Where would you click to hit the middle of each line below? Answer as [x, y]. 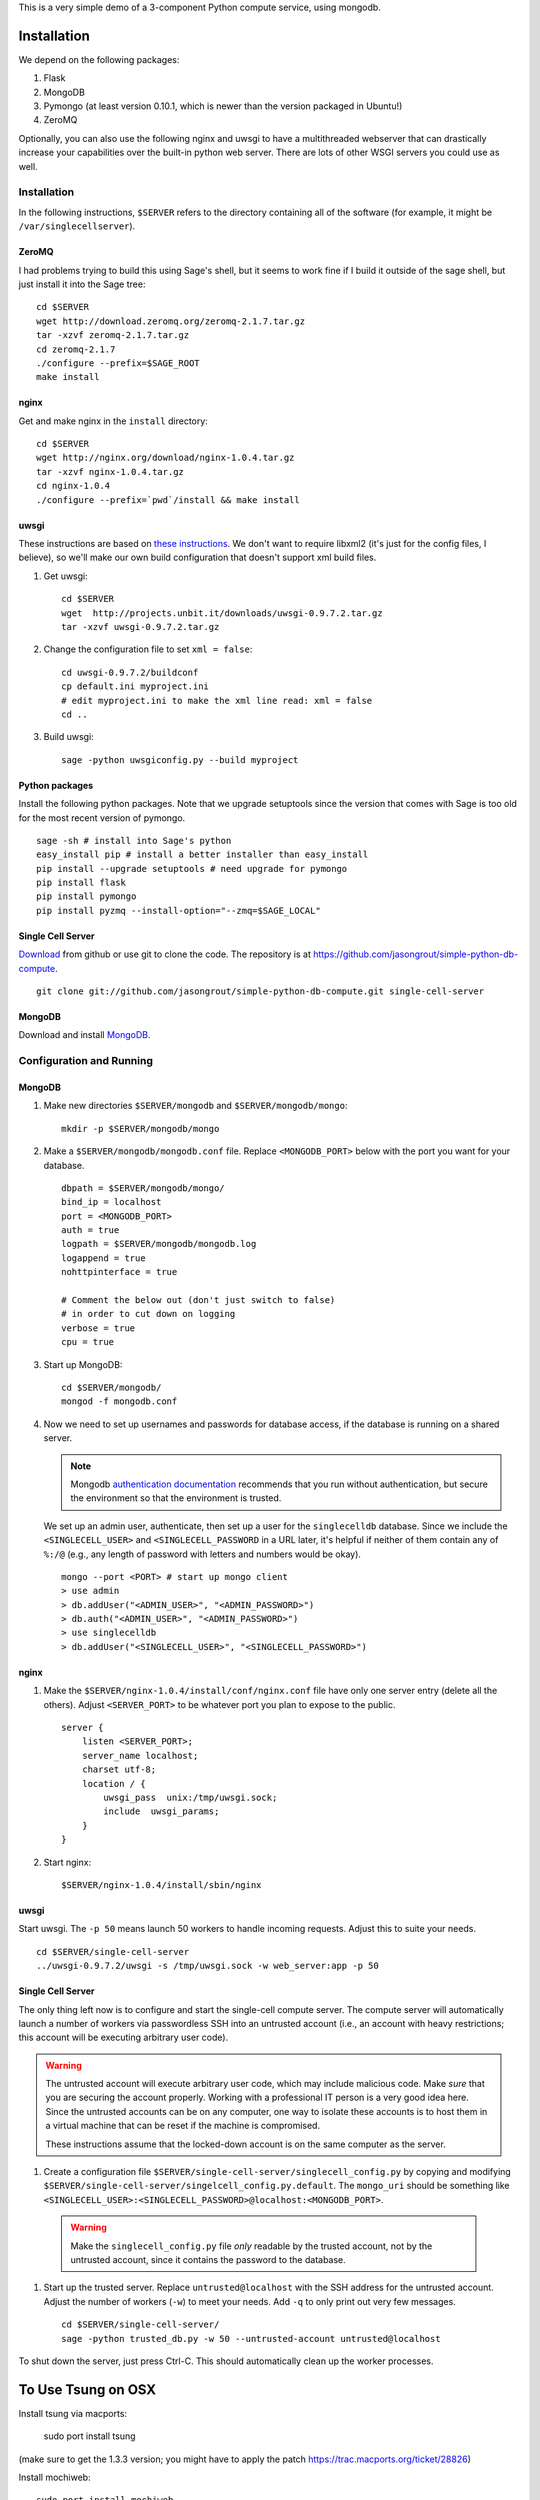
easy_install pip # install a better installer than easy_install [202, 854]
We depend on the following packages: [99, 59]
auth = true [90, 1230]
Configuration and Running [86, 1061]
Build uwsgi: [68, 737]
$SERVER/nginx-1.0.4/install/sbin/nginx [161, 1884]
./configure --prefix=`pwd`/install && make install [168, 499]
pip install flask [81, 883]
